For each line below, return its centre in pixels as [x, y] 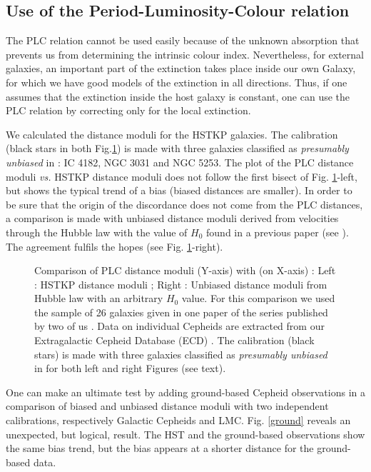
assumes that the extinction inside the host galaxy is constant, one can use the [178, 96]
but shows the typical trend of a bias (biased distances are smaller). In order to [179, 190]
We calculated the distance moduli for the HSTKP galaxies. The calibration [172, 134]
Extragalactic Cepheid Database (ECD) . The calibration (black [174, 340]
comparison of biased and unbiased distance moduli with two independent [167, 406]
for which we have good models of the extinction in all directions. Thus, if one [177, 82]
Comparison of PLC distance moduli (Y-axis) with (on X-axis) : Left [185, 270]
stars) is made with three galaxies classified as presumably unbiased [181, 354]
